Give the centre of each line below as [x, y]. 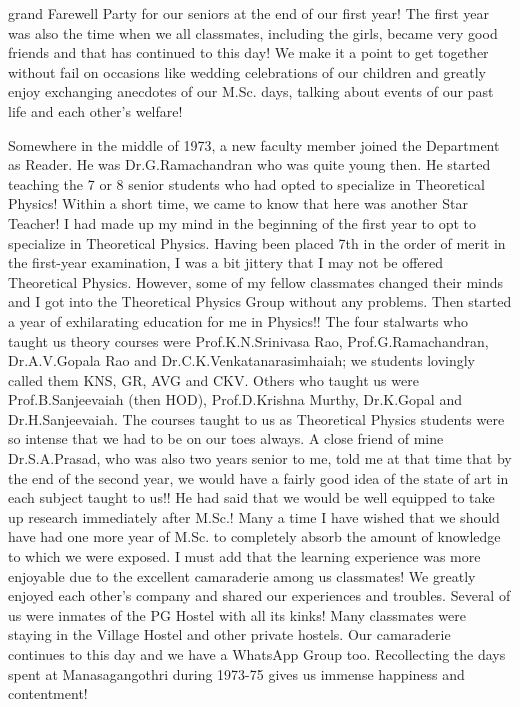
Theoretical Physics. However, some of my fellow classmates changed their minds [256, 281]
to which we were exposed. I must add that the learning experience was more [244, 556]
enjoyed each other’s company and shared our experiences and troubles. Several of [259, 595]
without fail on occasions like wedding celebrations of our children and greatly [247, 71]
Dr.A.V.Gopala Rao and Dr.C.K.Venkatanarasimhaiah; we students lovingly [241, 360]
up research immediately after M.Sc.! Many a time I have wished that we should [254, 516]
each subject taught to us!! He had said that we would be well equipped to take [251, 497]
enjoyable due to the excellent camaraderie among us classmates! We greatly [242, 575]
